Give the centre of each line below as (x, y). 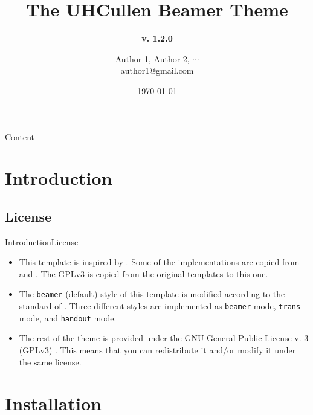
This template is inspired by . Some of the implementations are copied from (159, 262)
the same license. (50, 362)
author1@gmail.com (157, 70)
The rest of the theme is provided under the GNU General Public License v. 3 (164, 338)
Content (20, 136)
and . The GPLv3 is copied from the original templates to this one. (144, 273)
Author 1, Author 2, (152, 58)
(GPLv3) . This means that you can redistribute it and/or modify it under (157, 350)
